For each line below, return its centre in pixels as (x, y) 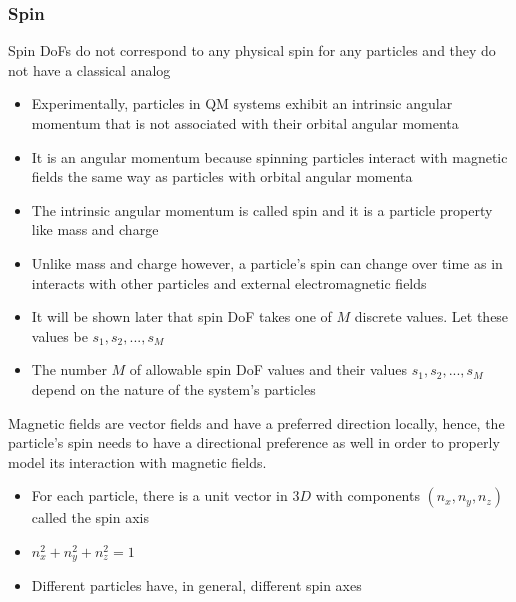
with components (367, 495)
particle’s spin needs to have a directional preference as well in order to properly (254, 442)
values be (59, 335)
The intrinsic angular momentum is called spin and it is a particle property (262, 209)
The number (69, 369)
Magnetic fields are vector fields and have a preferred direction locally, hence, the (256, 422)
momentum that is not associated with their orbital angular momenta (245, 123)
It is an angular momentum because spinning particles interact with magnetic (269, 156)
